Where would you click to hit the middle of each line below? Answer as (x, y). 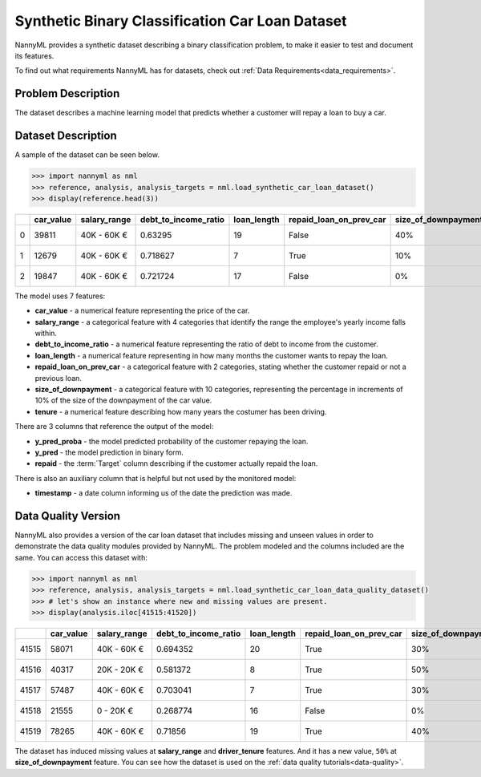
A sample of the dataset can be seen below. (87, 155)
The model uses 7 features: (60, 296)
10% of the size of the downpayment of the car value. (123, 400)
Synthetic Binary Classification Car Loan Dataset (181, 21)
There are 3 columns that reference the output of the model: (114, 427)
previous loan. (58, 378)
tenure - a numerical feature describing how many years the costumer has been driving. (181, 411)
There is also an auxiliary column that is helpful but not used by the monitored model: (156, 478)
